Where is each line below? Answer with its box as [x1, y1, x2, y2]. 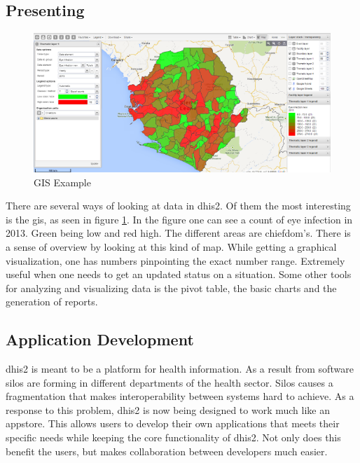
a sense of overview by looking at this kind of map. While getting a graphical [6, 239, 337, 254]
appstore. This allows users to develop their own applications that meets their [6, 416, 340, 431]
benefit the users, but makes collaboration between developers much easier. [6, 443, 328, 458]
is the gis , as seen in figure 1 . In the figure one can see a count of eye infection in [6, 212, 353, 226]
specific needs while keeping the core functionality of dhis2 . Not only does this [6, 430, 341, 445]
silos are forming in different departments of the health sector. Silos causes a [6, 375, 333, 389]
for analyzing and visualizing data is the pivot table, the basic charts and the [6, 280, 337, 295]
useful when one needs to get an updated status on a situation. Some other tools [6, 267, 352, 282]
